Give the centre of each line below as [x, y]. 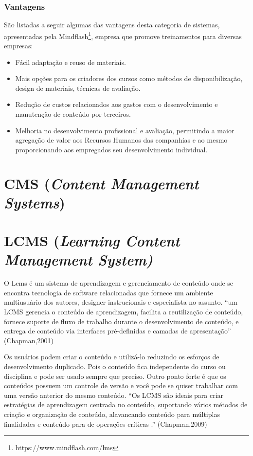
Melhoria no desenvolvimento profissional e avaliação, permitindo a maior [125, 130]
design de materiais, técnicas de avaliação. [78, 88]
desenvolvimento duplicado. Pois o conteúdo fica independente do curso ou [115, 366]
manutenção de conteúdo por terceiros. [73, 114]
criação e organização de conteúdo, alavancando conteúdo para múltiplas [112, 414]
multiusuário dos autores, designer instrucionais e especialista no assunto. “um [121, 302]
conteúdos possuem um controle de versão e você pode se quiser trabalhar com [121, 385]
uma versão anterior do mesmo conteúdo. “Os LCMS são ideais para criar [114, 395]
